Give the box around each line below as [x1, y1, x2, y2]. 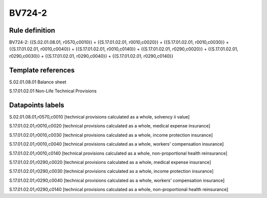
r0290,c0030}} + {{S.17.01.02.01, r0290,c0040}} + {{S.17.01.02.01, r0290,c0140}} [9, 53, 174, 59]
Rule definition [9, 26, 55, 35]
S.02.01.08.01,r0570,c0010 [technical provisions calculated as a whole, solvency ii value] [9, 114, 190, 120]
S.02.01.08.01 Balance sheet [9, 79, 67, 85]
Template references [9, 66, 75, 74]
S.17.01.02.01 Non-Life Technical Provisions [9, 88, 97, 94]
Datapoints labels [9, 101, 64, 109]
